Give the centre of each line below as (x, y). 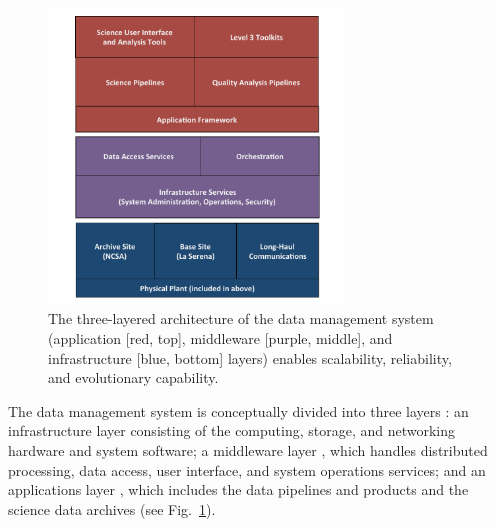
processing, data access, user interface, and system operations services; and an (247, 469)
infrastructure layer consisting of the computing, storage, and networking (232, 430)
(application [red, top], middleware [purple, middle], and (220, 337)
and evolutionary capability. (133, 377)
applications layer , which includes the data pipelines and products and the (238, 489)
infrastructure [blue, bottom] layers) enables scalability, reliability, (250, 357)
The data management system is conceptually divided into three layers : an (238, 410)
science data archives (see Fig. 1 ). (112, 508)
